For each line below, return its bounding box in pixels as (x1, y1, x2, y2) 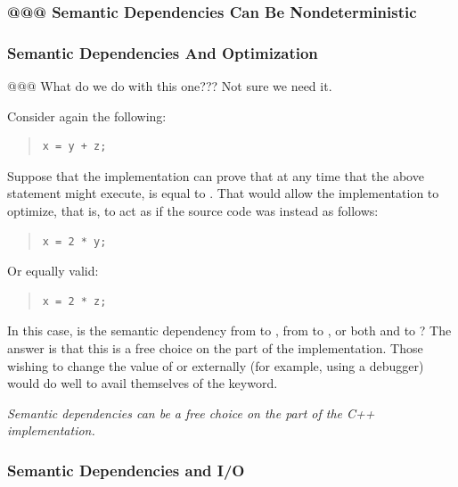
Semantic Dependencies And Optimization (7, 41, 318, 63)
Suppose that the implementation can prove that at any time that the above (7, 166, 424, 185)
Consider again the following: (7, 106, 167, 125)
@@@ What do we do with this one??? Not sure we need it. (7, 77, 332, 95)
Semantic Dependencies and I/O (7, 458, 245, 481)
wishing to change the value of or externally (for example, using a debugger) (7, 356, 424, 375)
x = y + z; (42, 140, 107, 153)
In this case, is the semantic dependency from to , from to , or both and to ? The (7, 321, 452, 340)
